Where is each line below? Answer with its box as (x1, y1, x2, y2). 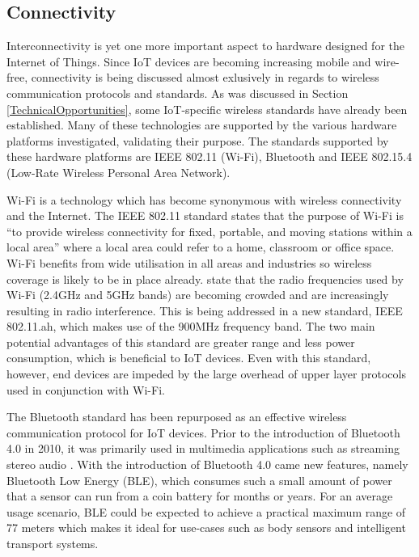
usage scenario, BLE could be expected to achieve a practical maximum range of (6, 503, 406, 520)
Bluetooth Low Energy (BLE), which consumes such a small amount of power (6, 471, 392, 488)
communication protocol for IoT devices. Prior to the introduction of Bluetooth (6, 424, 400, 441)
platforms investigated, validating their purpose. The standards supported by (6, 132, 389, 149)
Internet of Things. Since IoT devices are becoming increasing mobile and (6, 53, 371, 70)
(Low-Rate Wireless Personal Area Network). (6, 163, 231, 180)
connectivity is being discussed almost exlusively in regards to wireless (31, 69, 379, 86)
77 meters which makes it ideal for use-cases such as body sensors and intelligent (6, 519, 406, 536)
